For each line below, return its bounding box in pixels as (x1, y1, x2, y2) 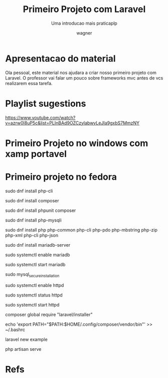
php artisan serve (5, 346, 42, 352)
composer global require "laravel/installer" (5, 311, 93, 318)
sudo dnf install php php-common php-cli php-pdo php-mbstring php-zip (5, 226, 158, 233)
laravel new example (5, 336, 48, 342)
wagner (76, 30, 92, 36)
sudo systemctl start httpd (5, 301, 60, 308)
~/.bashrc (5, 326, 26, 333)
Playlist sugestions (5, 98, 86, 109)
